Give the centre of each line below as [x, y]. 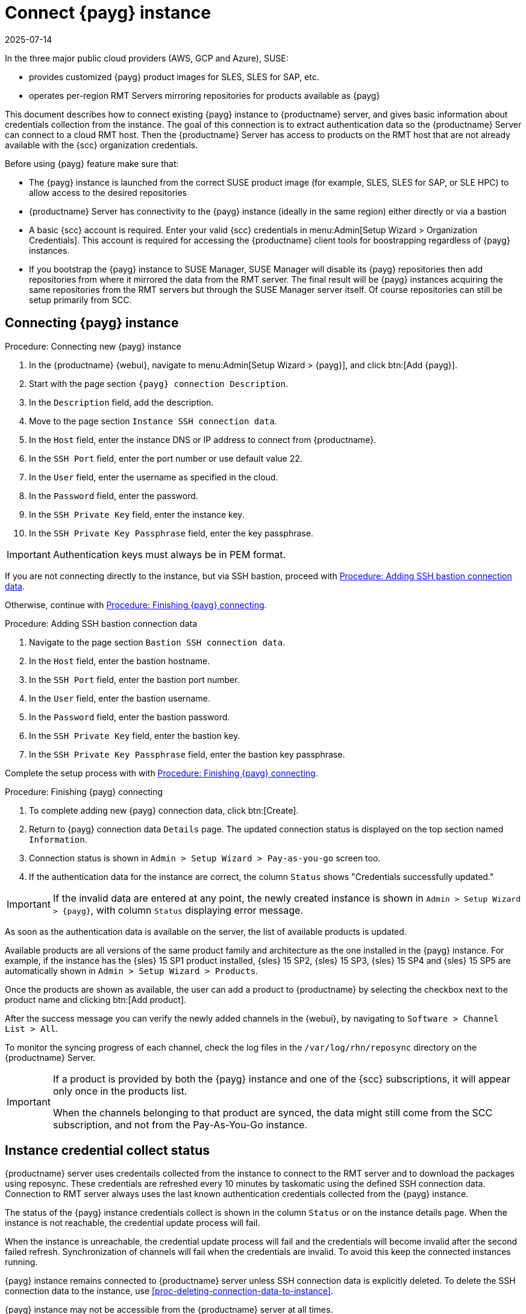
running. [21, 1262]
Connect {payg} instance [108, 13]
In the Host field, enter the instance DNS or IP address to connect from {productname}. [203, 439]
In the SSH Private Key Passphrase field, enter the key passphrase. [171, 533]
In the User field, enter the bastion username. [120, 698]
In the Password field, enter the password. [114, 495]
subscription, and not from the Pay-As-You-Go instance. [180, 1124]
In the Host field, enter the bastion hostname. [120, 661]
